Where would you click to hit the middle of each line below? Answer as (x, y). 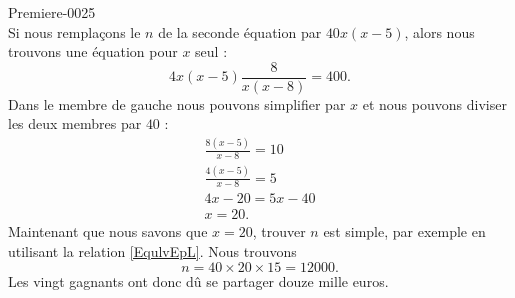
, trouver (279, 231)
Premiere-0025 (52, 12)
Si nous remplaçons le (74, 31)
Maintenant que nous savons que (108, 231)
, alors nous (439, 31)
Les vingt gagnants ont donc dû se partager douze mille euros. (198, 280)
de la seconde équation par (240, 31)
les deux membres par (75, 123)
